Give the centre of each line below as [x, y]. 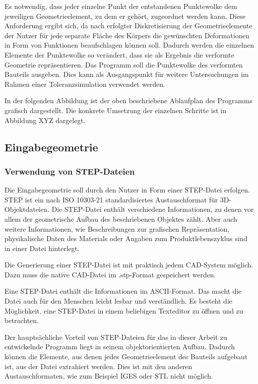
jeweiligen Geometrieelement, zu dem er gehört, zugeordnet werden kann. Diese [125, 16]
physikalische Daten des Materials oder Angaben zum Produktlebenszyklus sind [126, 238]
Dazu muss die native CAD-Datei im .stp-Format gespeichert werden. [110, 274]
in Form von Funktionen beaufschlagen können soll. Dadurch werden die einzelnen [129, 45]
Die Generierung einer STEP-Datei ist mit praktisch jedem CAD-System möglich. [129, 265]
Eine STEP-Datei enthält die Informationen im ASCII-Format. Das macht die [123, 291]
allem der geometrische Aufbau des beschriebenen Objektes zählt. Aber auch [121, 219]
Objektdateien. [27, 209]
